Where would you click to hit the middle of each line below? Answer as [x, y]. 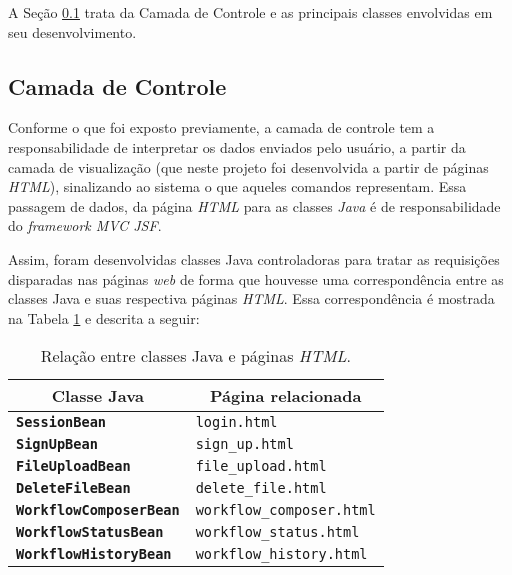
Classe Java [97, 396]
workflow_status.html [277, 532]
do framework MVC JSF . [85, 225]
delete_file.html [261, 488]
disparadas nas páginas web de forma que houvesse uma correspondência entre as [256, 278]
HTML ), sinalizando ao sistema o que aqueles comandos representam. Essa [237, 186]
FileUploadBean [73, 466]
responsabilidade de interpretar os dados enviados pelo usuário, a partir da [237, 146]
